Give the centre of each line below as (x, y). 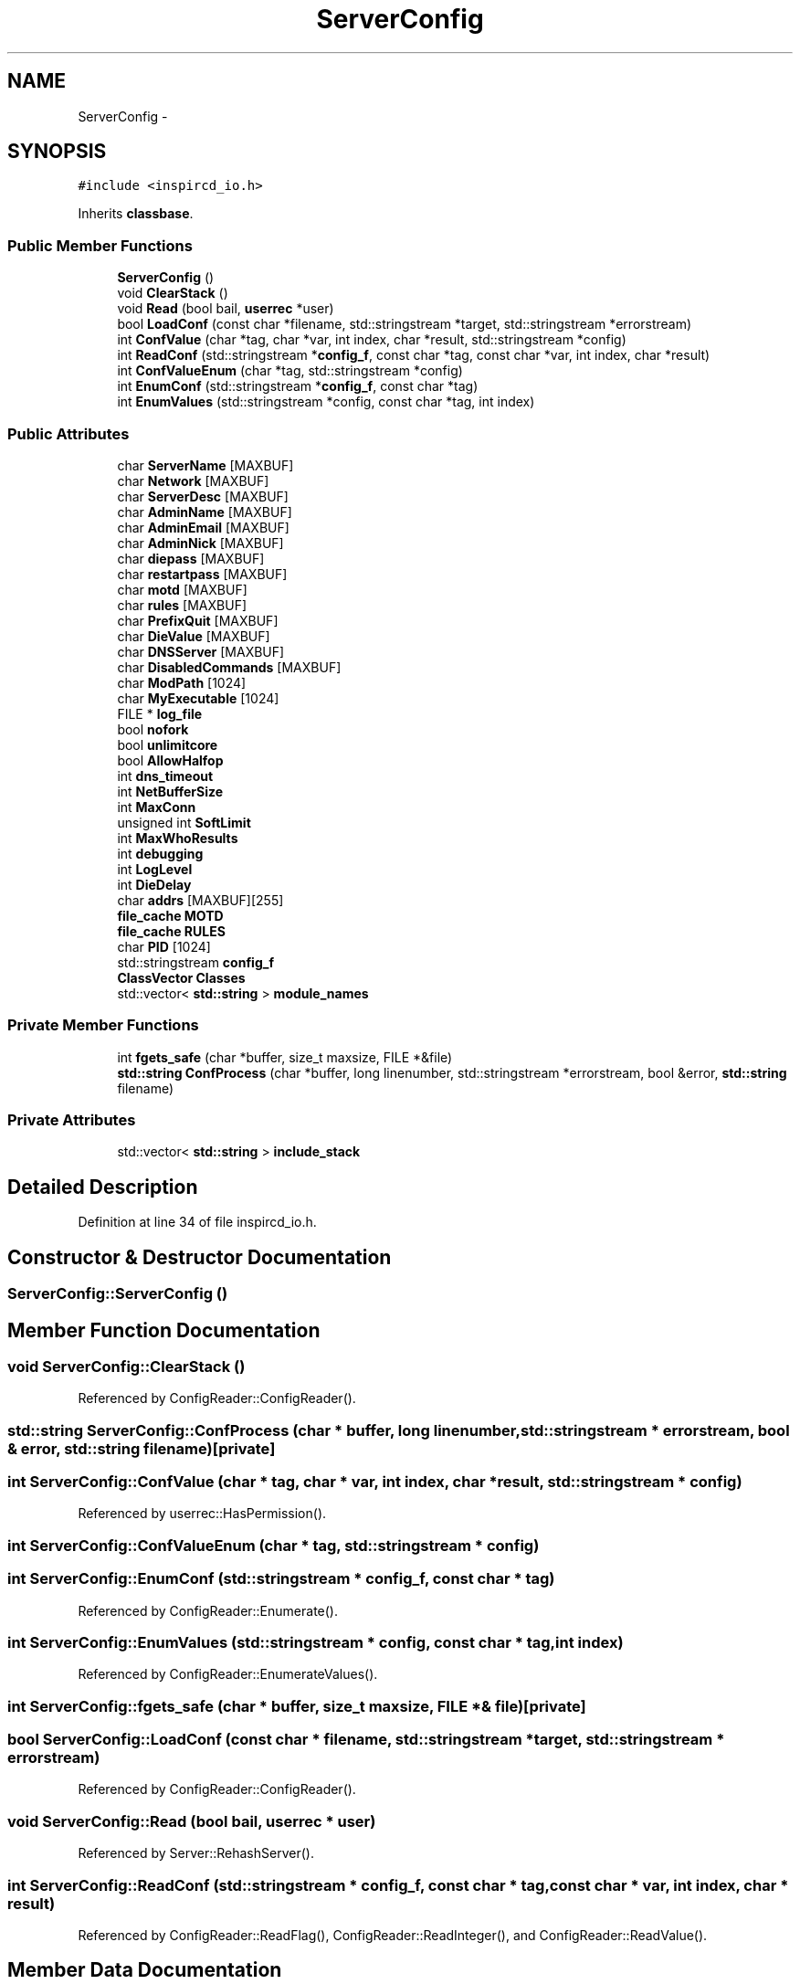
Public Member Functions (100, 245)
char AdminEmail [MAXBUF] (203, 527)
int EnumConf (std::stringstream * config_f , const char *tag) (298, 386)
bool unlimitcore (168, 744)
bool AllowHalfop (170, 760)
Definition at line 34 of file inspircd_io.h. (197, 1222)
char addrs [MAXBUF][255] (200, 900)
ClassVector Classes (181, 977)
